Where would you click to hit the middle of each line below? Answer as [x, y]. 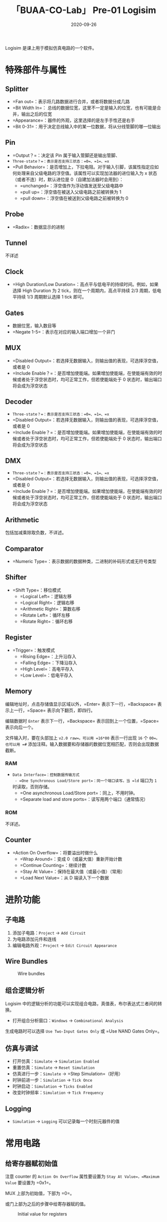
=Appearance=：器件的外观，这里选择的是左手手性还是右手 [74, 120]
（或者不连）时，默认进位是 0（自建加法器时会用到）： [68, 179]
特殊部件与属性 [36, 70]
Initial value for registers [42, 1214]
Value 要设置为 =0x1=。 [29, 1183]
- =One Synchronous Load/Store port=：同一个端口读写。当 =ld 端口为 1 [86, 780]
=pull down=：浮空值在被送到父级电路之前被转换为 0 [74, 198]
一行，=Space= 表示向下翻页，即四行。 [55, 710]
